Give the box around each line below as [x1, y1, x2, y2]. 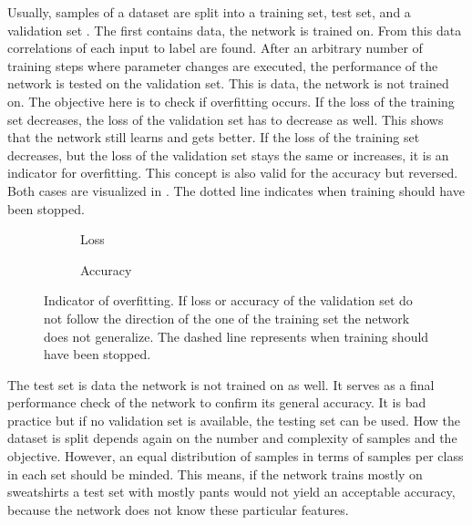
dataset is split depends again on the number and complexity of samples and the [7, 428, 457, 448]
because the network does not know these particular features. [7, 499, 349, 519]
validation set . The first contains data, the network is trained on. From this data [7, 20, 462, 39]
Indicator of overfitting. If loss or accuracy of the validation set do [44, 291, 413, 310]
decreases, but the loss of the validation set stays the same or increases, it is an [7, 145, 449, 164]
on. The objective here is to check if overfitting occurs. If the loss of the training [7, 91, 455, 110]
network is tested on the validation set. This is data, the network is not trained [7, 74, 449, 93]
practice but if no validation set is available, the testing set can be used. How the [7, 410, 460, 429]
